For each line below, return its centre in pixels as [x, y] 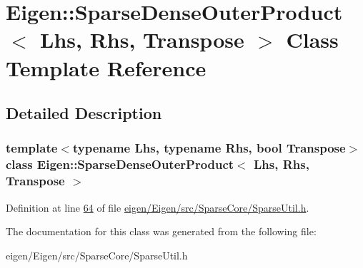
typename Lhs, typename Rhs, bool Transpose [209, 148]
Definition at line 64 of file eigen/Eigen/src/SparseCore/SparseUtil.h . [158, 207]
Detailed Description [84, 113]
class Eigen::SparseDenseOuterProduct [120, 164]
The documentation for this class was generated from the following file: [161, 231]
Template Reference [106, 67]
